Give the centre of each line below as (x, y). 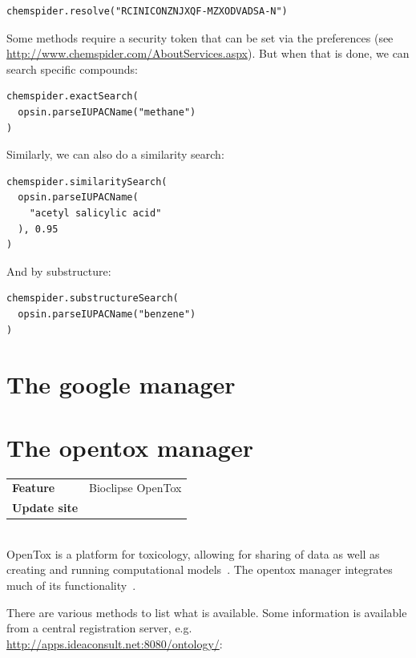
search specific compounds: (72, 69)
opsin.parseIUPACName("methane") (107, 112)
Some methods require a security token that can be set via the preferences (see (200, 37)
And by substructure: (59, 270)
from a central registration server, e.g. (99, 628)
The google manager (121, 384)
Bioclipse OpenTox (135, 488)
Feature (34, 488)
